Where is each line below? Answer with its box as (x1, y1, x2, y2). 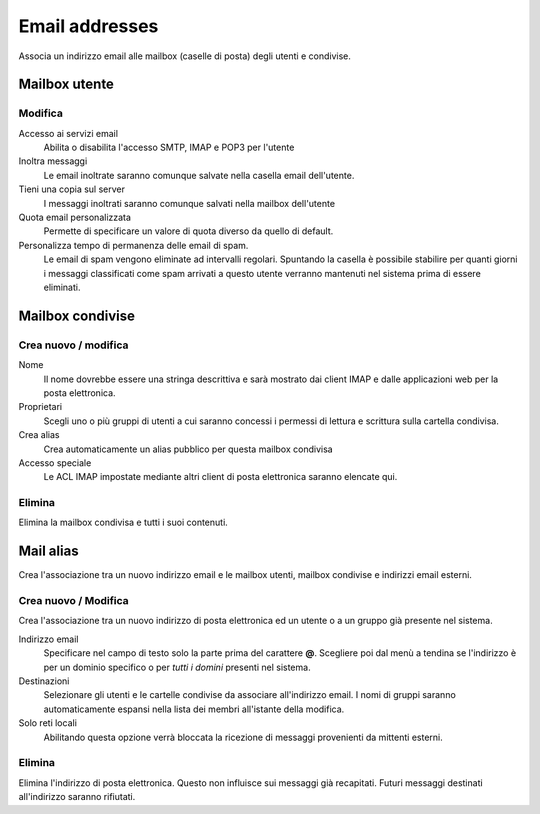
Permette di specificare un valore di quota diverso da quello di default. (43, 225, 334, 237)
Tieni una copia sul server (18, 183, 125, 195)
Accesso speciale (18, 456, 92, 469)
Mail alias (18, 543, 79, 560)
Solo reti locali (18, 717, 77, 729)
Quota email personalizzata (18, 211, 132, 224)
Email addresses (18, 15, 159, 37)
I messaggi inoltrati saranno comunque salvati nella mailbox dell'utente (43, 197, 335, 209)
